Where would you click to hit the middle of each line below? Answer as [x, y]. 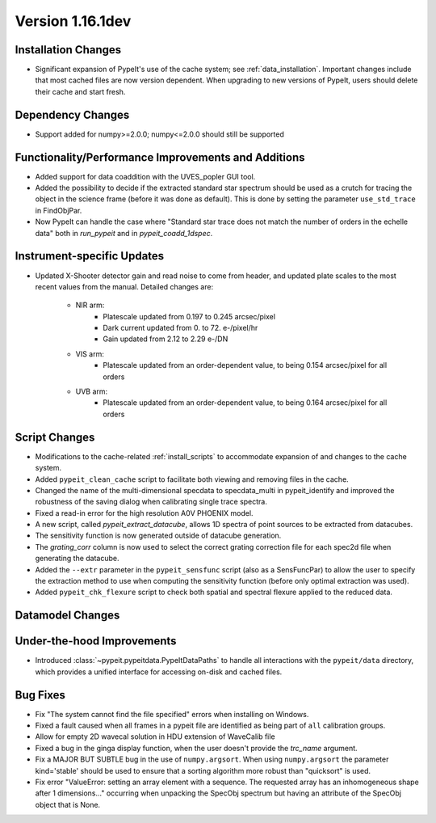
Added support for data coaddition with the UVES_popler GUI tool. [145, 176]
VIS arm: [90, 354]
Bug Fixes [40, 695]
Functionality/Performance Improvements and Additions [160, 157]
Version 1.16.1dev [73, 21]
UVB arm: [92, 391]
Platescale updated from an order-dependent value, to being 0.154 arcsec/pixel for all [245, 365]
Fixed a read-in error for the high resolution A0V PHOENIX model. [144, 513]
